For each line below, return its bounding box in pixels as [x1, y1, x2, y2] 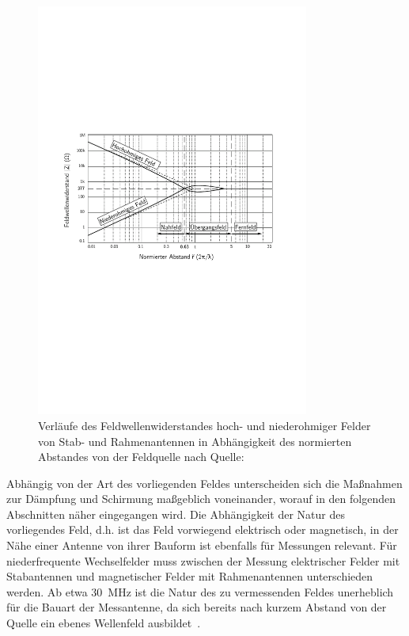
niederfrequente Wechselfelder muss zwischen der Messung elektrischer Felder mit [6, 552, 400, 569]
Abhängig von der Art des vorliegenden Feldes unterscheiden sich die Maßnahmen [6, 474, 403, 491]
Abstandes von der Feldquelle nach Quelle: [38, 448, 244, 465]
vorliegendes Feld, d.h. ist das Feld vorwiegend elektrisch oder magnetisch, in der [6, 521, 399, 538]
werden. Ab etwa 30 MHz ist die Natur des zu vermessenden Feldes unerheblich [6, 583, 394, 600]
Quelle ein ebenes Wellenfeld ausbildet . [6, 615, 201, 631]
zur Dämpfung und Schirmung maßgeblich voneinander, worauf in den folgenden [6, 490, 396, 507]
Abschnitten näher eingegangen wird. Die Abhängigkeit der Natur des [6, 505, 345, 522]
